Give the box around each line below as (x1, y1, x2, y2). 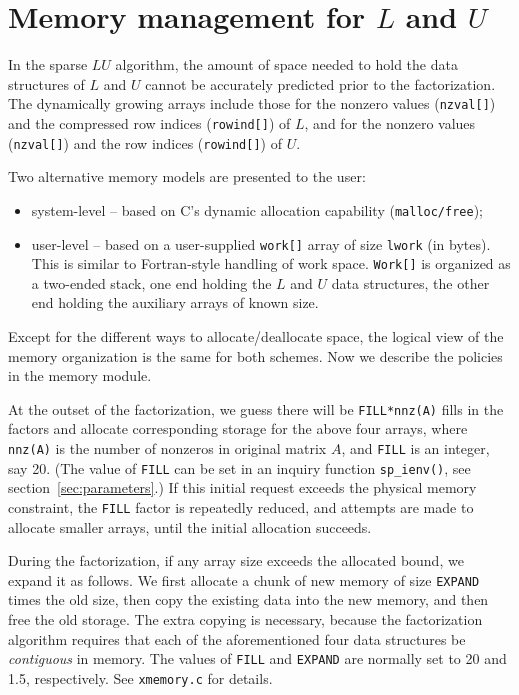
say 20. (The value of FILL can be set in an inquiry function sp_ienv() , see (8, 457, 471, 478)
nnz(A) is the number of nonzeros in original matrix (8, 438, 327, 459)
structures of (8, 73, 85, 94)
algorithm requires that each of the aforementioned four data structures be (8, 628, 466, 649)
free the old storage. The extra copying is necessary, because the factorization (8, 609, 483, 630)
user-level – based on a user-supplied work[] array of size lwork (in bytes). (31, 233, 491, 254)
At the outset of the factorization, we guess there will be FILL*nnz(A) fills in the (8, 398, 504, 419)
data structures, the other (331, 272, 490, 293)
